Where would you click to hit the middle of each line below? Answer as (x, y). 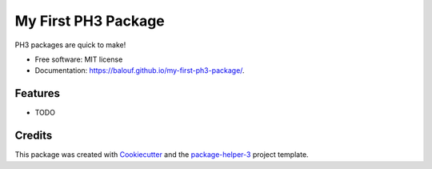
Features (37, 93)
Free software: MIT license (79, 59)
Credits (34, 136)
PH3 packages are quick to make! (70, 45)
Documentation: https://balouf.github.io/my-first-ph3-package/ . (140, 70)
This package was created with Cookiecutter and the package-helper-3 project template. (162, 155)
